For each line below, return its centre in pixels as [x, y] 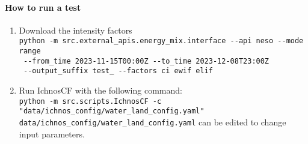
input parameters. [52, 133]
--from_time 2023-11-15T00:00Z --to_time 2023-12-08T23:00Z [146, 61]
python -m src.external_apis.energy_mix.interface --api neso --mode [161, 41]
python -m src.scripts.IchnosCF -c [90, 101]
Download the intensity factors [75, 30]
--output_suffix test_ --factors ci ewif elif [118, 71]
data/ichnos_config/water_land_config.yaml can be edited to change [152, 121]
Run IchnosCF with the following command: [100, 90]
